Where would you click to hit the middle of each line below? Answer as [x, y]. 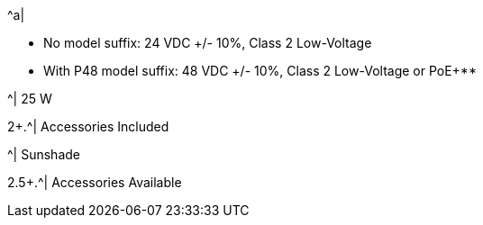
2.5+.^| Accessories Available [95, 182]
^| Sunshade [44, 154]
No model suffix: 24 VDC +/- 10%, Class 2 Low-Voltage [208, 43]
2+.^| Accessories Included [88, 126]
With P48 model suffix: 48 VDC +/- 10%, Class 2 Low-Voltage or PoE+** [260, 71]
